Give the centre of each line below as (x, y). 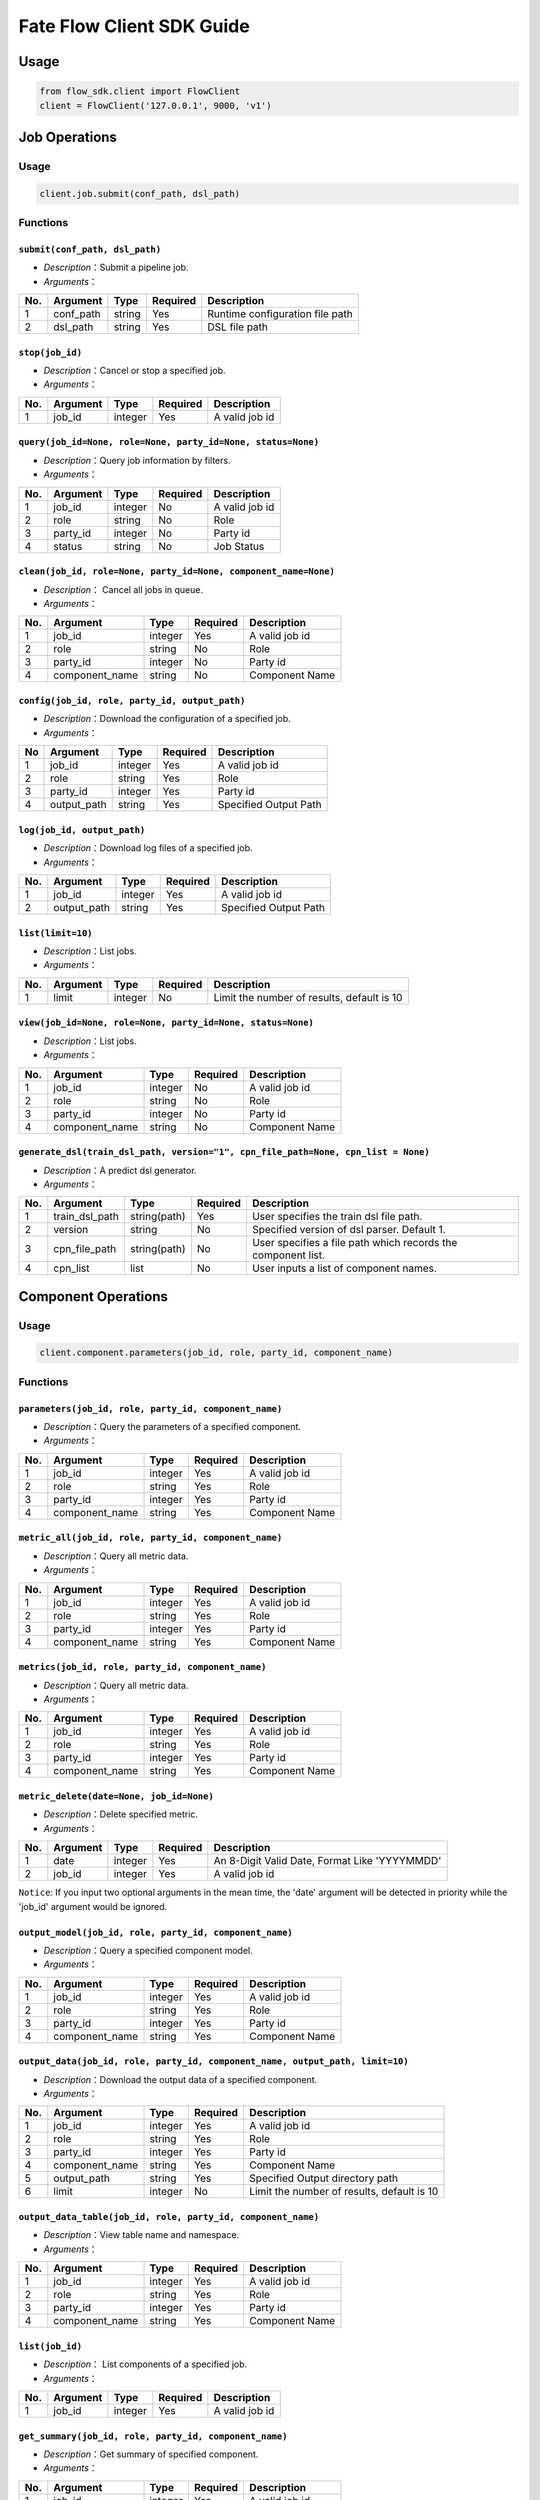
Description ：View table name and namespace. (141, 2235)
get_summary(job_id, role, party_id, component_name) (153, 2436)
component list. (288, 1255)
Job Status (239, 546)
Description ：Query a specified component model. (148, 1950)
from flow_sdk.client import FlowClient (139, 91)
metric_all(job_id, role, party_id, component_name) (150, 1538)
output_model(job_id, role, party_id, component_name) (156, 1932)
